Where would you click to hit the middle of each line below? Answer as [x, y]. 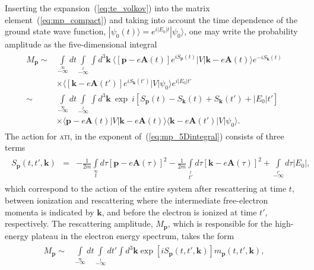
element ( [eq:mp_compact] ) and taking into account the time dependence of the [151, 19]
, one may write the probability [241, 31]
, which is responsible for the [220, 223]
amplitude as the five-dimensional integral [81, 44]
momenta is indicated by [50, 212]
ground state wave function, [55, 31]
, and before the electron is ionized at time [179, 212]
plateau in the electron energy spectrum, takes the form [133, 235]
